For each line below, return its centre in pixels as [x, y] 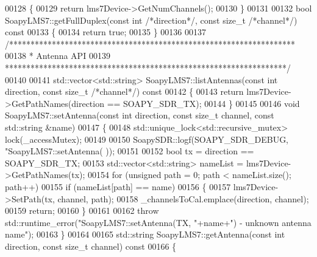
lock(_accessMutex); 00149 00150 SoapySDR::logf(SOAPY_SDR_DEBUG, [147, 139]
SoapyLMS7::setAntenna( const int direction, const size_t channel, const [140, 115]
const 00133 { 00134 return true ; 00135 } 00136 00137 [105, 32]
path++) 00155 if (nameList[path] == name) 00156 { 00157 [118, 186]
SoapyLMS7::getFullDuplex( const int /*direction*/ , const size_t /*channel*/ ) [151, 20]
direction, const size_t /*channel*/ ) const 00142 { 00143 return [124, 91]
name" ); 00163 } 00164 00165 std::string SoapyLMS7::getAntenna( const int [145, 234]
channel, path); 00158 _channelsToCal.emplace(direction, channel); [183, 198]
